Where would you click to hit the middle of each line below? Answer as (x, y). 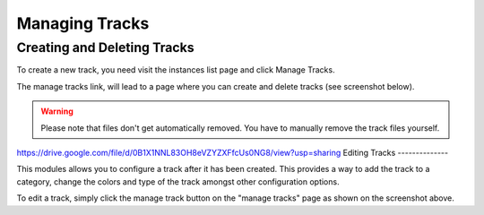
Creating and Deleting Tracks (105, 47)
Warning (57, 111)
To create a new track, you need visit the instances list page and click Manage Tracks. (176, 70)
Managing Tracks (83, 23)
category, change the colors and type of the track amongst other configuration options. (178, 181)
